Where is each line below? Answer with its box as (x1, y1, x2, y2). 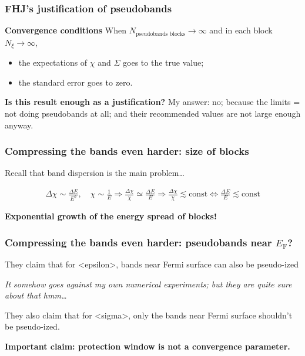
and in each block (209, 24, 273, 36)
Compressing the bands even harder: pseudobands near (5, 235, 272, 249)
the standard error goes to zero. (18, 76, 133, 88)
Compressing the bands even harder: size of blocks (5, 144, 249, 158)
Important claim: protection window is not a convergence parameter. (5, 340, 290, 352)
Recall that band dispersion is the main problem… (5, 167, 185, 179)
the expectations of (18, 56, 88, 69)
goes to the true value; (123, 56, 204, 69)
